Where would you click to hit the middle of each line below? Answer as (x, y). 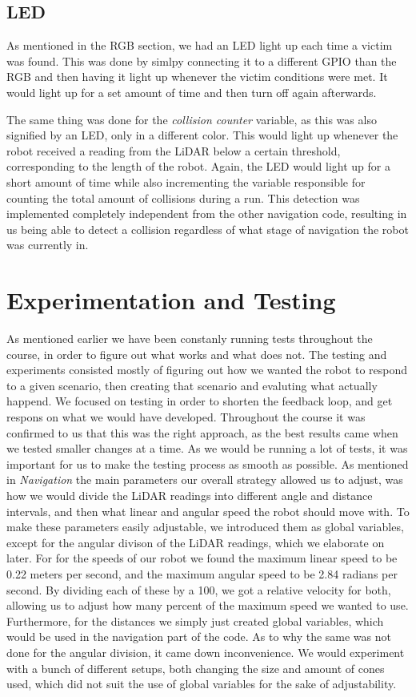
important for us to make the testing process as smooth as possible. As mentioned (208, 463)
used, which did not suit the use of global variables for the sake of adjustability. (202, 684)
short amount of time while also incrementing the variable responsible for (186, 181)
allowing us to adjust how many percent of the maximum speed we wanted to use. (208, 605)
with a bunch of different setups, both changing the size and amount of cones (196, 668)
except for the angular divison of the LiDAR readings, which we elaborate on (196, 542)
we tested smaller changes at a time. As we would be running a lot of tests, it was (207, 448)
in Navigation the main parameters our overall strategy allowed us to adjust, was (205, 479)
